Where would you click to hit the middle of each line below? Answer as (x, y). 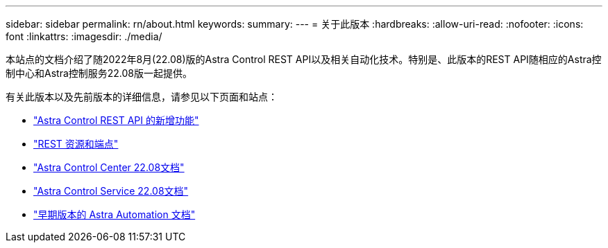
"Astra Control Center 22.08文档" (109, 167)
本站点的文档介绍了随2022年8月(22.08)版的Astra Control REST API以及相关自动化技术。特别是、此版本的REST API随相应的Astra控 (304, 59)
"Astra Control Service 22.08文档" (111, 191)
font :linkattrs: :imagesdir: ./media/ (84, 36)
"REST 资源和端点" (76, 144)
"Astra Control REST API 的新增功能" (116, 120)
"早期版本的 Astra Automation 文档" (115, 214)
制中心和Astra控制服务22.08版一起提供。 (99, 73)
